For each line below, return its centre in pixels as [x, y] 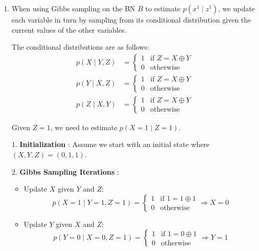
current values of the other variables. [69, 29]
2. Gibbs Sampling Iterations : [65, 171]
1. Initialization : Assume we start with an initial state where [111, 144]
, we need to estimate [84, 127]
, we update [236, 8]
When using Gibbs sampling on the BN [73, 8]
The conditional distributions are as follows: [80, 47]
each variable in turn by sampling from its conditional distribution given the [131, 19]
